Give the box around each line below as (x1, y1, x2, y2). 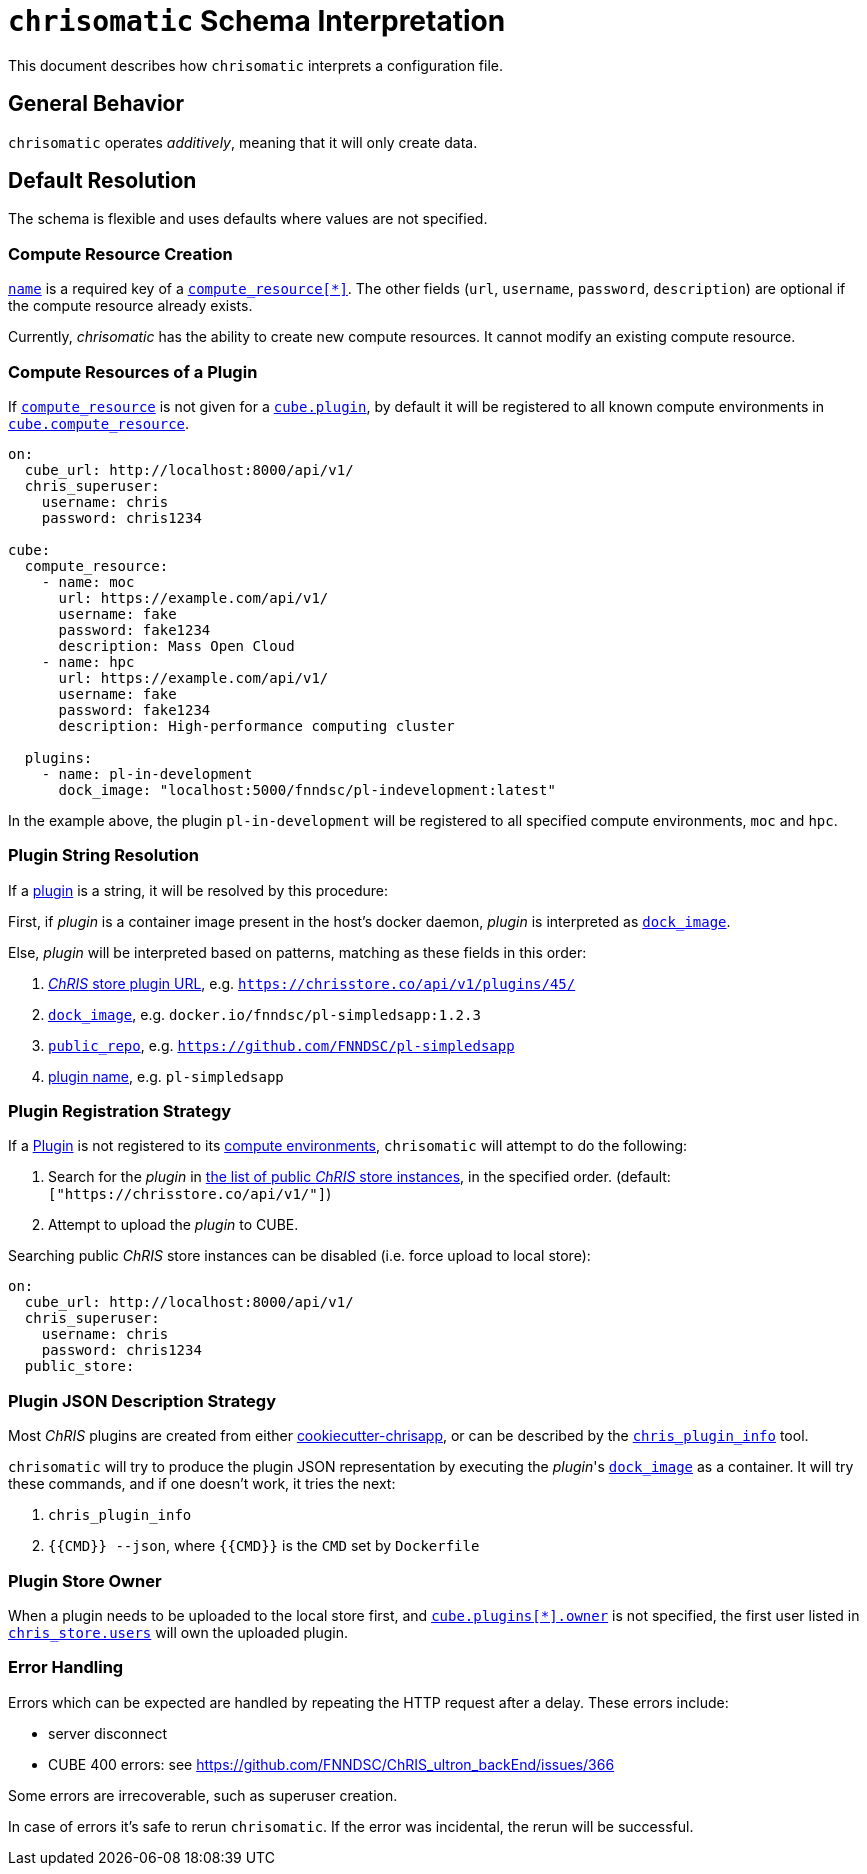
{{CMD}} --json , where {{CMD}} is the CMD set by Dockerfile (48, 1537, 480, 1555)
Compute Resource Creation (8, 243, 233, 264)
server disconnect (48, 1724, 168, 1742)
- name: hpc (41, 653, 135, 670)
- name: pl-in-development (41, 765, 253, 782)
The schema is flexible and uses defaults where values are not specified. (8, 210, 488, 228)
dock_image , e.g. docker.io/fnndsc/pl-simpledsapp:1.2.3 (48, 1005, 481, 1023)
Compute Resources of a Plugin (8, 361, 258, 382)
